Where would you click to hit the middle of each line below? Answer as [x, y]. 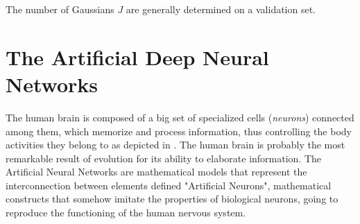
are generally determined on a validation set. [221, 9]
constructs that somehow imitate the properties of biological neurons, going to [172, 199]
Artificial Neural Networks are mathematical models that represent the [156, 172]
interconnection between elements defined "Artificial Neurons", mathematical [169, 185]
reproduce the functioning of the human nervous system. [126, 213]
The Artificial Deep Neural [137, 57]
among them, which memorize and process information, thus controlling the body [179, 131]
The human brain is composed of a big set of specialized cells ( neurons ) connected [180, 117]
